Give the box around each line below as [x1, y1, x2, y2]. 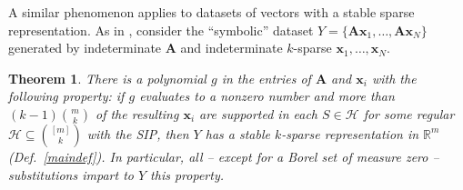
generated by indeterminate [8, 38, 162, 57]
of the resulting [95, 104, 179, 123]
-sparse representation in [281, 124, 419, 143]
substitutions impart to [8, 165, 134, 184]
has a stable [205, 124, 270, 143]
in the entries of [221, 68, 311, 87]
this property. [150, 165, 224, 184]
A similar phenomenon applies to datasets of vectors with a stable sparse [8, 3, 415, 21]
